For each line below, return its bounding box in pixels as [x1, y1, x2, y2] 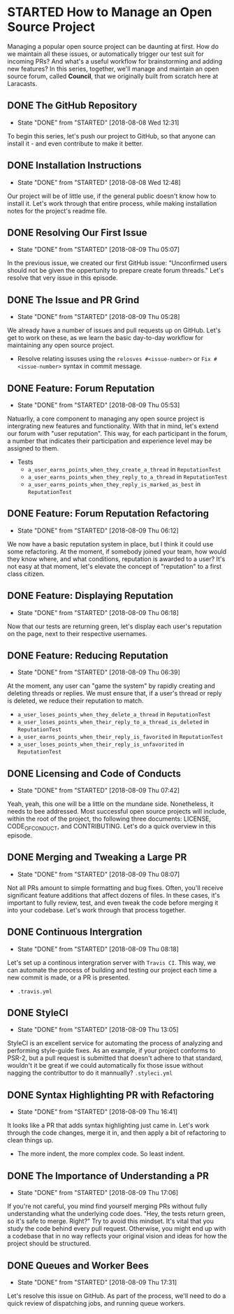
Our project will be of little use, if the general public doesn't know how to [7, 192, 217, 200]
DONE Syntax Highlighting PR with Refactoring [7, 1089, 214, 1101]
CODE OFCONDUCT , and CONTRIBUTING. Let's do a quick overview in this [7, 822, 217, 833]
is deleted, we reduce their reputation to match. [7, 697, 145, 705]
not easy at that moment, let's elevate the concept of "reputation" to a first [7, 562, 222, 570]
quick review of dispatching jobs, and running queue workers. [7, 1299, 186, 1307]
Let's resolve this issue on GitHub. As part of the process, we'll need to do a [7, 1292, 226, 1300]
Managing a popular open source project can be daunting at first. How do [7, 42, 219, 50]
